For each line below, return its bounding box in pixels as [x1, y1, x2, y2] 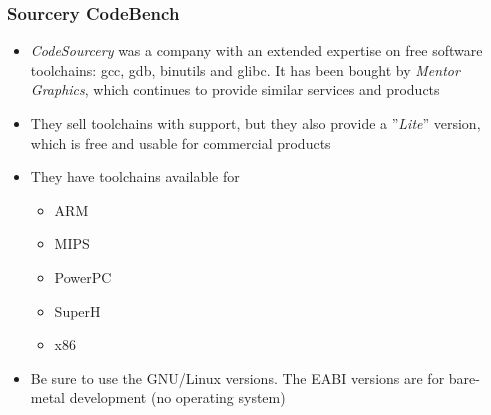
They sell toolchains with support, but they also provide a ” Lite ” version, [30, 113, 481, 133]
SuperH [54, 300, 101, 321]
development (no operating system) [69, 387, 286, 408]
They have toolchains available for [30, 166, 240, 187]
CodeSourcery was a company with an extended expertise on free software [30, 40, 483, 61]
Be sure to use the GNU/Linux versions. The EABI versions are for [30, 367, 445, 388]
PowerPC [54, 266, 112, 287]
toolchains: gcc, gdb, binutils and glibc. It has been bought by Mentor [30, 59, 460, 80]
